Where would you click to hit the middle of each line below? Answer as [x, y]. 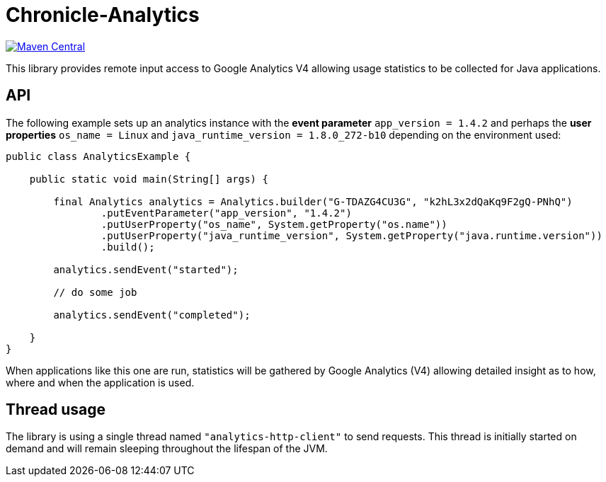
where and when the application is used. [100, 382]
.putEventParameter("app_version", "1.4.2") [226, 213]
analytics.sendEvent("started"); [146, 269]
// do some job [95, 292]
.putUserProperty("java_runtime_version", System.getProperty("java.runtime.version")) [351, 235]
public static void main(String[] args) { [149, 179]
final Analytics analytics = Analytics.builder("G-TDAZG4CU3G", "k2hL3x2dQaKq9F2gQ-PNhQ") [313, 201]
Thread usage [56, 410]
